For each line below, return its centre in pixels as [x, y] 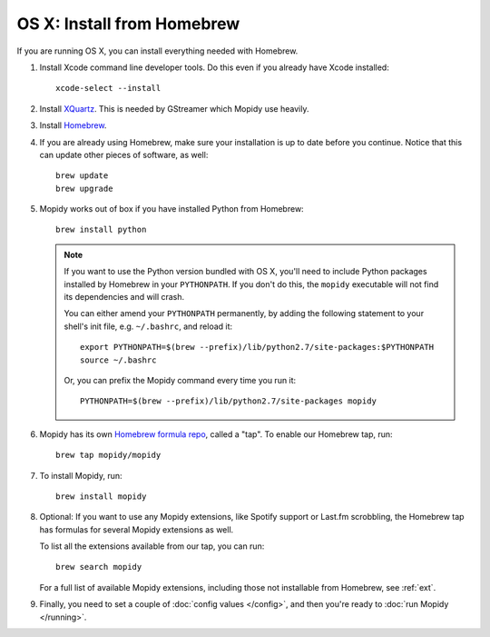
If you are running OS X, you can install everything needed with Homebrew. [157, 51]
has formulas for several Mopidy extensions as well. [137, 529]
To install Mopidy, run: [81, 475]
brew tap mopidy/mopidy [108, 455]
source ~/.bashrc [118, 360]
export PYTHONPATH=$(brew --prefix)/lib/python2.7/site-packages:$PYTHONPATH [257, 347]
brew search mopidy [99, 567]
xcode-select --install [108, 88]
